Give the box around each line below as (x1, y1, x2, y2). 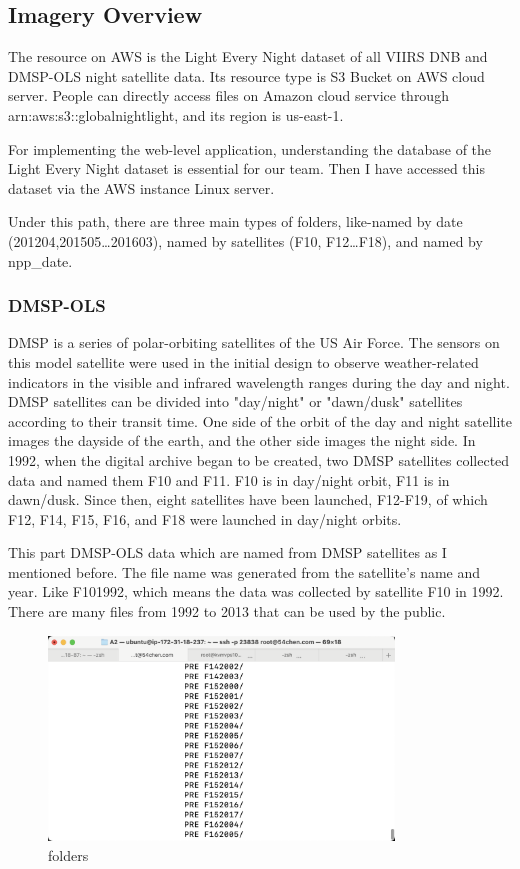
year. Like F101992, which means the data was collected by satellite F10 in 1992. (8, 581, 504, 602)
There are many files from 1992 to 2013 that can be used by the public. (8, 601, 446, 622)
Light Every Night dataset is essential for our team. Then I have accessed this (8, 158, 485, 179)
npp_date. (8, 250, 73, 271)
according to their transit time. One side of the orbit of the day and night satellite (8, 410, 513, 431)
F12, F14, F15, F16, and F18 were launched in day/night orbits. (8, 508, 402, 529)
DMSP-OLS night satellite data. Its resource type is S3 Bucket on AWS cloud (8, 65, 485, 86)
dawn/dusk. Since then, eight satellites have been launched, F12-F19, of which (8, 489, 488, 510)
